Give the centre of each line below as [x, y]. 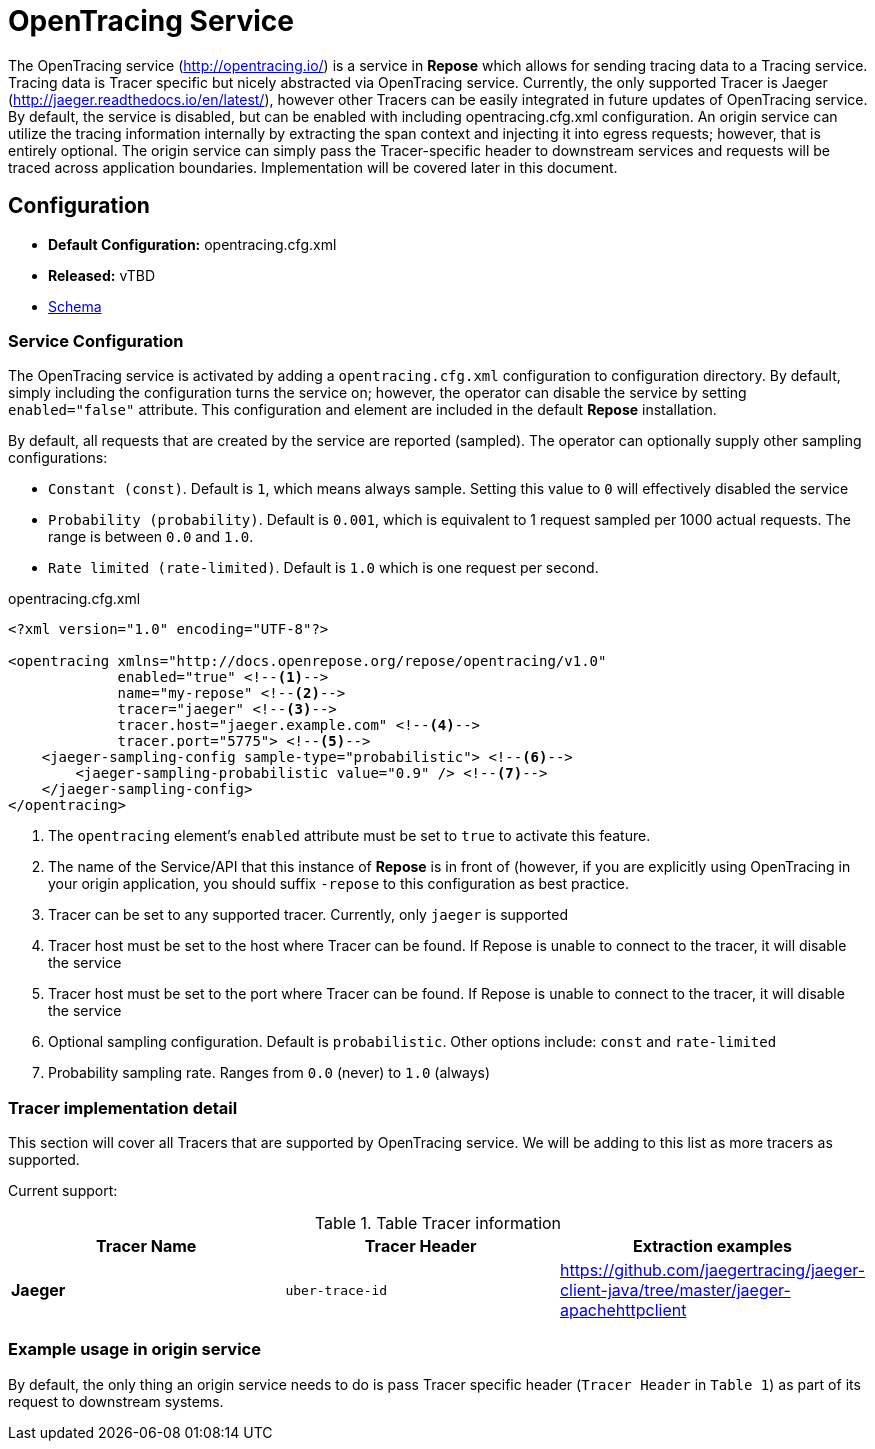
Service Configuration [96, 340]
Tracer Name [146, 1246]
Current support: [63, 1191]
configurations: [58, 458]
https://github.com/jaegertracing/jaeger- [712, 1270]
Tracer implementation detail [123, 1107]
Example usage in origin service [134, 1349]
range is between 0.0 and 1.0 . [151, 537]
